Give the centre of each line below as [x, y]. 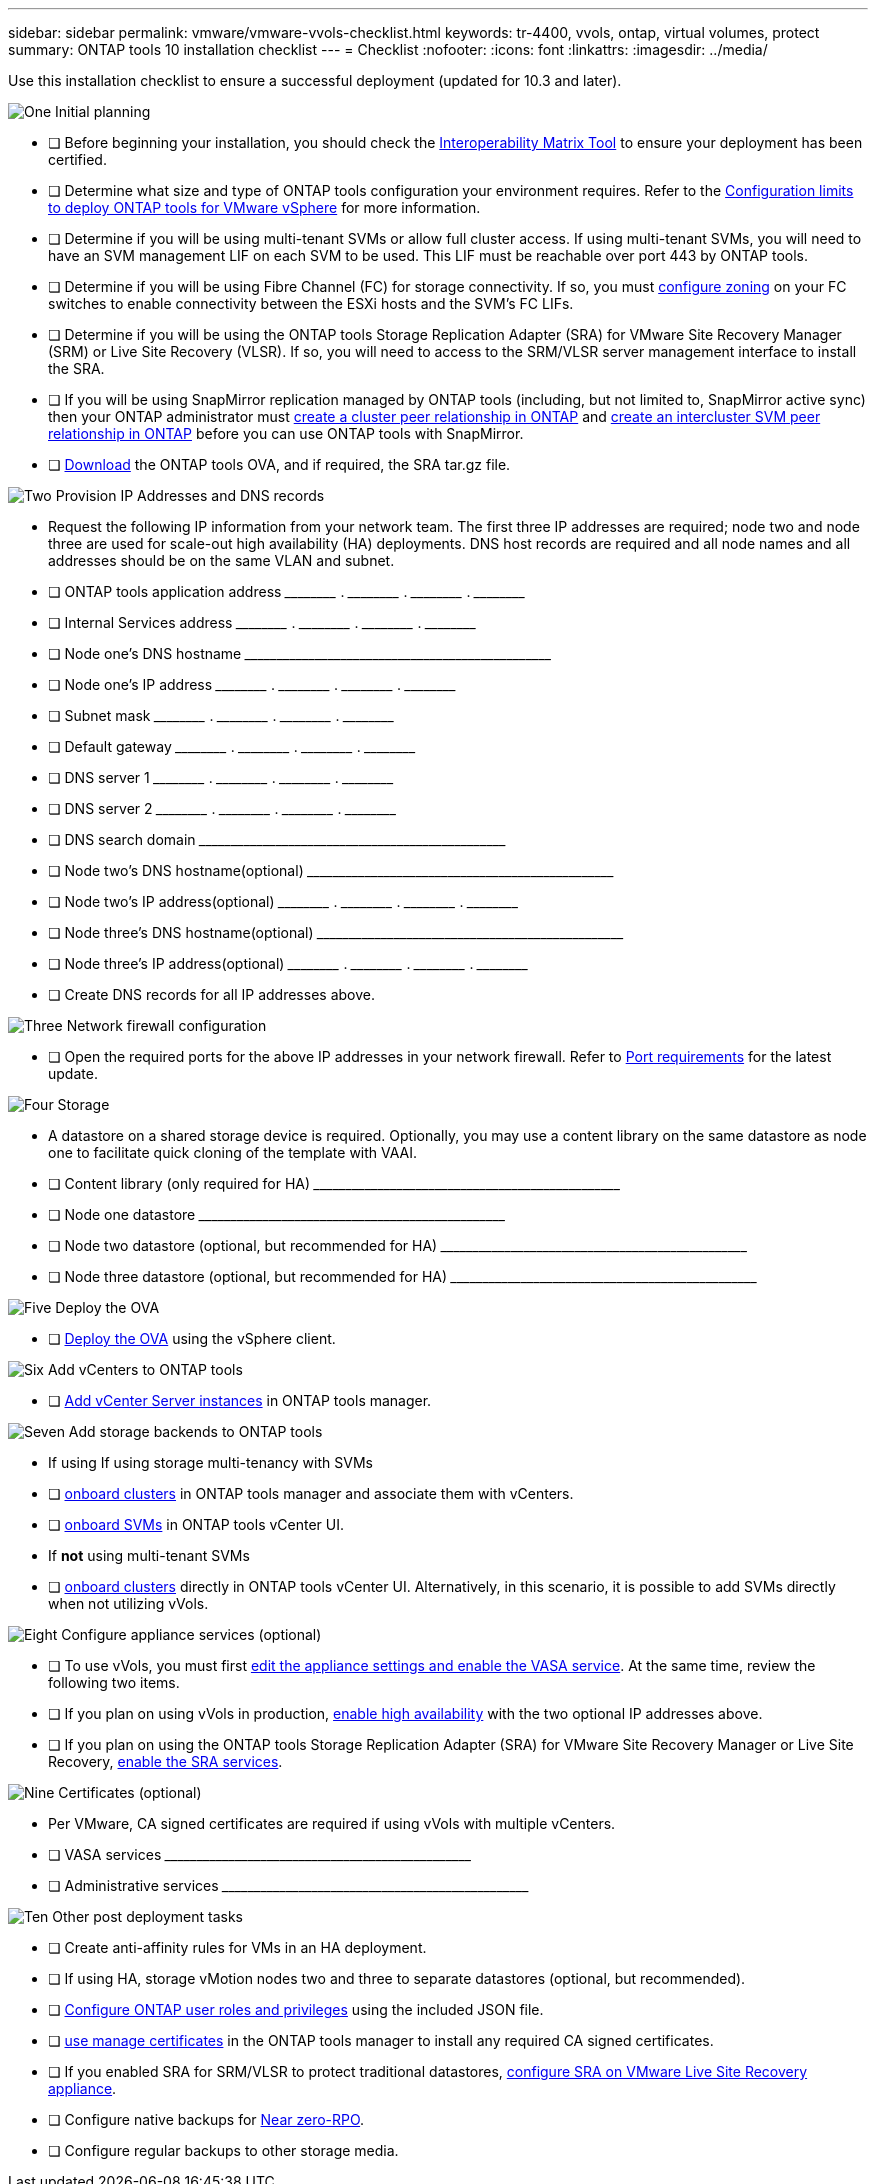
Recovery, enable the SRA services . [165, 1761]
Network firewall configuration [166, 1025]
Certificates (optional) [130, 1792]
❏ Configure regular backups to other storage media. [223, 2150]
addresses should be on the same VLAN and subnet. [221, 560]
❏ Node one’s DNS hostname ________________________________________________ [300, 653]
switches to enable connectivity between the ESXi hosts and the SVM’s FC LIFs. [311, 303]
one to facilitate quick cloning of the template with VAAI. [233, 1152]
